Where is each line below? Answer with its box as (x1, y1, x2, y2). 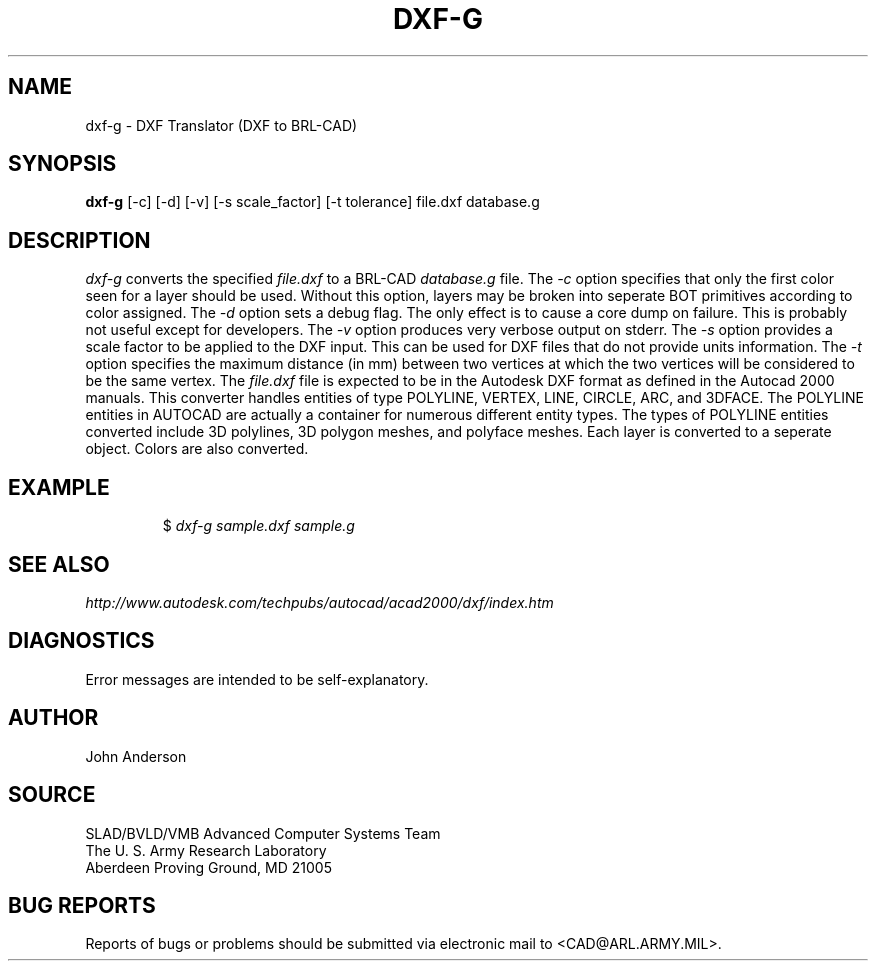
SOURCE (8, 782, 96, 808)
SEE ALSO (8, 551, 110, 577)
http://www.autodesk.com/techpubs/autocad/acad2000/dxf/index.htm (85, 593, 554, 611)
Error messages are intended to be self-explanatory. (85, 670, 429, 688)
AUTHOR (8, 705, 99, 731)
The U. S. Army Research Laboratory (85, 841, 327, 859)
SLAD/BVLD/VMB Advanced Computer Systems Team (85, 824, 441, 842)
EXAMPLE (8, 474, 110, 500)
